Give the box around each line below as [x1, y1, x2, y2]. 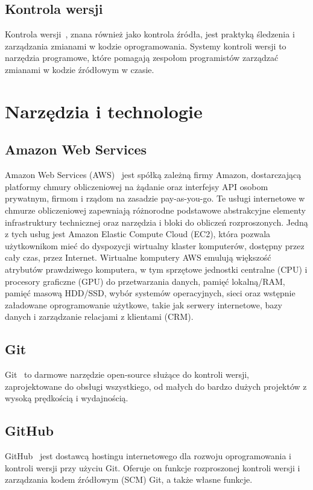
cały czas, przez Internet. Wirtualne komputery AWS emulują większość [5, 251, 271, 264]
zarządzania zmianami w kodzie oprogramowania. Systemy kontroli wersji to [5, 39, 286, 52]
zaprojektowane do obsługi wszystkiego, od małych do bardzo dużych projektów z [5, 380, 307, 392]
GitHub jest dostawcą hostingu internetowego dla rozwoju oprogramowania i [5, 450, 291, 462]
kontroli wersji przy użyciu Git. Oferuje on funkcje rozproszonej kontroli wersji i [5, 461, 300, 474]
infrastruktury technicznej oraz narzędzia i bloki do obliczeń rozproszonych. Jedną [5, 215, 308, 228]
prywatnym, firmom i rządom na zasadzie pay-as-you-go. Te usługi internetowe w [5, 192, 305, 205]
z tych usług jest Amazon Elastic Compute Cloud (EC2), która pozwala [5, 227, 271, 240]
